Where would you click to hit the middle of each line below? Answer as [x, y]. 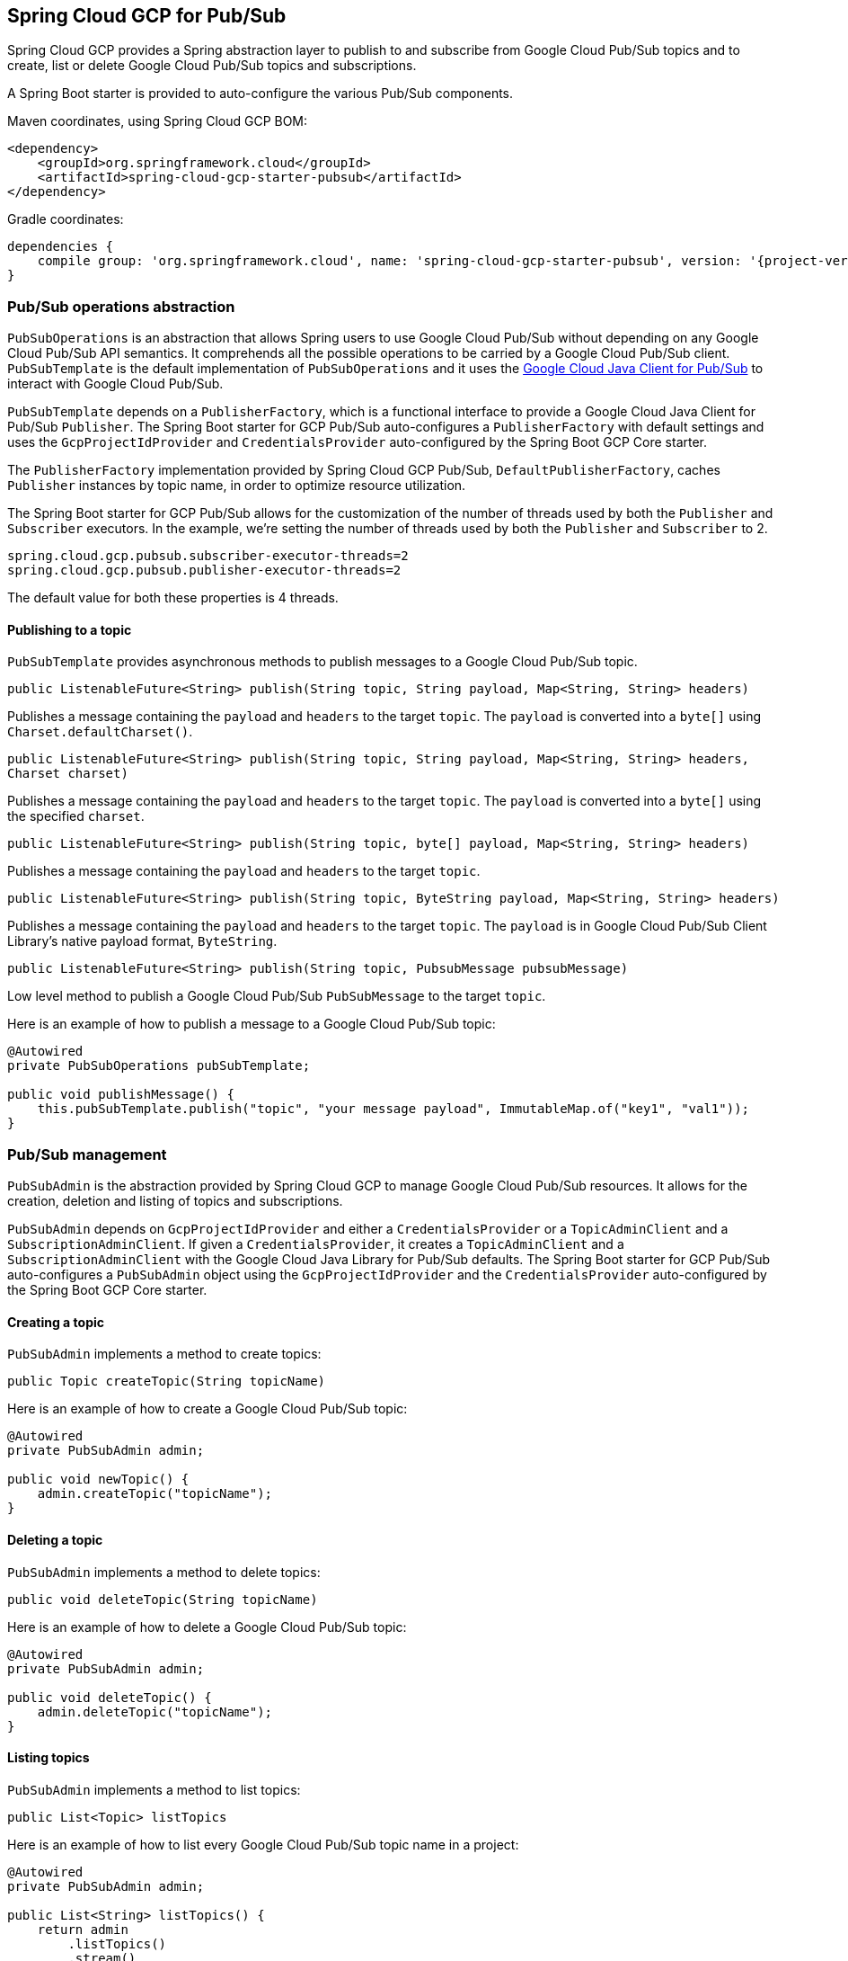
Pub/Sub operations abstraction [121, 306]
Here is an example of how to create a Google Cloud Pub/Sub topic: [208, 1409]
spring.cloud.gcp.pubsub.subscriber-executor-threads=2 [208, 556]
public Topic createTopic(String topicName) [167, 1382]
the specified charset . [76, 816]
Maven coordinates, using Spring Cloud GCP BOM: [158, 121]
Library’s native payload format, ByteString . [142, 941]
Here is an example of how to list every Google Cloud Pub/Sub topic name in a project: [263, 1844]
